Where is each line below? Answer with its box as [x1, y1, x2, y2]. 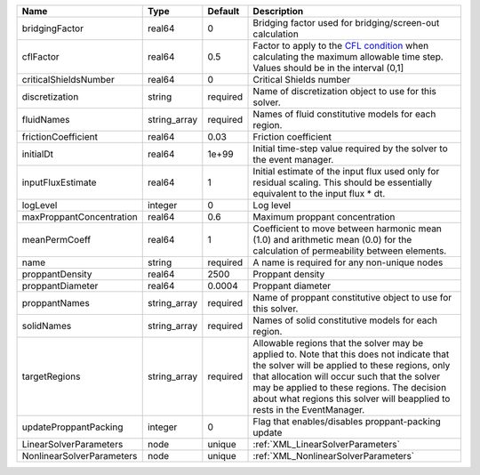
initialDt [21, 148, 53, 160]
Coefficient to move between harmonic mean [252, 222, 442, 235]
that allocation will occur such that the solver [252, 370, 441, 382]
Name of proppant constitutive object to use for [252, 292, 452, 303]
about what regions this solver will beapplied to [252, 392, 451, 405]
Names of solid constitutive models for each [252, 314, 438, 326]
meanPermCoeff [21, 234, 92, 246]
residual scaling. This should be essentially [252, 176, 433, 189]
